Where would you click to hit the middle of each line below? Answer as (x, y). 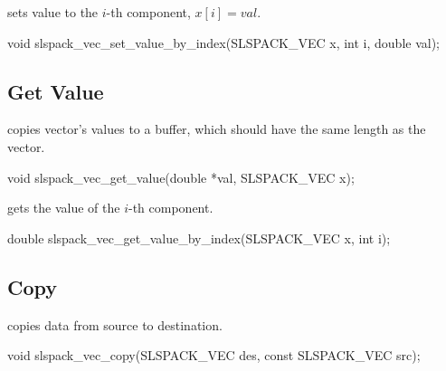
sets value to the (53, 12)
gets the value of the (64, 208)
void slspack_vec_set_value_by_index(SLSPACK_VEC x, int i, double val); (224, 42)
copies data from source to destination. (115, 324)
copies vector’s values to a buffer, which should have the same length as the (217, 129)
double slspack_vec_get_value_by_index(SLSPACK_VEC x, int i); (199, 238)
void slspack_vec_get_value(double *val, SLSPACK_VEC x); (181, 177)
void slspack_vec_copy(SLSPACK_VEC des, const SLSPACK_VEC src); (214, 355)
